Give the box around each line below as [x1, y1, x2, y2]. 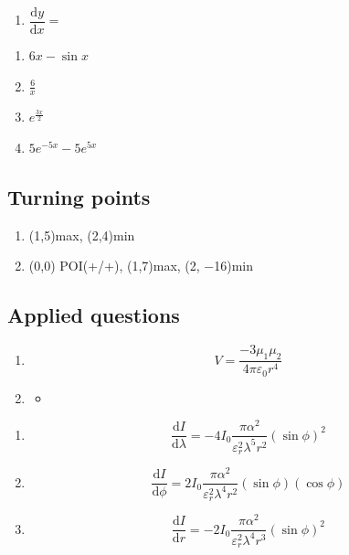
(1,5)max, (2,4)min [28, 225, 135, 244]
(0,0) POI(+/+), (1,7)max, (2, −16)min [28, 256, 254, 275]
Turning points [7, 183, 151, 211]
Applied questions [7, 301, 180, 329]
